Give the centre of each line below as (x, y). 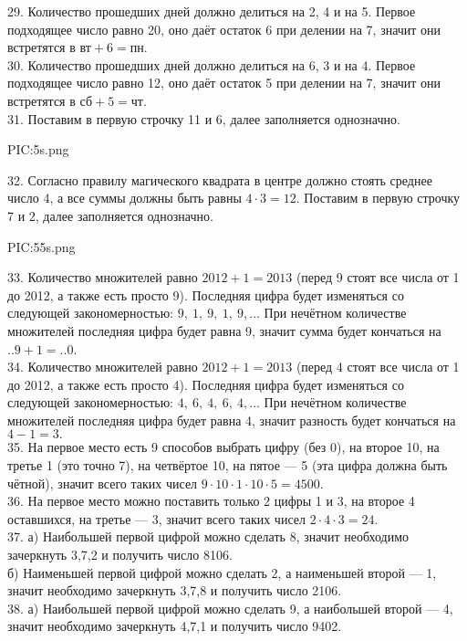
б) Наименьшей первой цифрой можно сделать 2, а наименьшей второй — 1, (222, 572)
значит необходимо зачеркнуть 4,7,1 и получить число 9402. (175, 626)
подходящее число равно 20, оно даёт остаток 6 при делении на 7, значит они (224, 29)
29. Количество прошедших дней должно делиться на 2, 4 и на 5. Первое (212, 11)
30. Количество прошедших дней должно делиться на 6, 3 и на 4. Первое (212, 64)
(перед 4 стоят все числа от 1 (378, 367)
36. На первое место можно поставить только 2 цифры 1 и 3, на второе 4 (211, 501)
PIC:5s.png (38, 149)
